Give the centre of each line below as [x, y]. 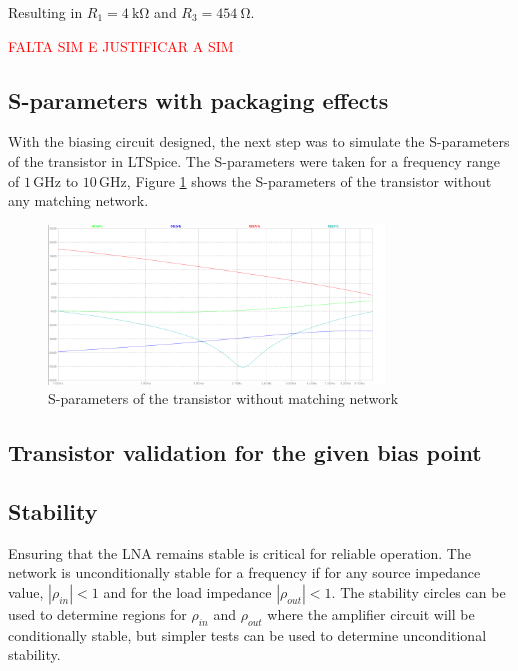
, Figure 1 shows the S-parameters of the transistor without [309, 180]
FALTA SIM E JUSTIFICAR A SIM [121, 45]
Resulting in [45, 12]
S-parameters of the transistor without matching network [223, 398]
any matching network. [78, 200]
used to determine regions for [97, 613]
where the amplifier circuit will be [371, 613]
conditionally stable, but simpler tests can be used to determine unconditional [247, 634]
